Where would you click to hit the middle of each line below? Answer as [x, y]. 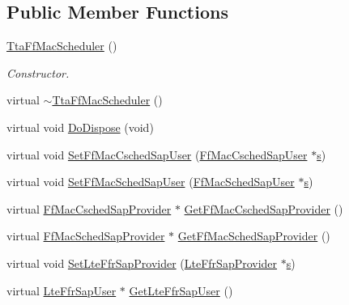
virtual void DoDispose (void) [80, 127]
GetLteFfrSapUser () [181, 290]
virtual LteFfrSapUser [62, 290]
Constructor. [38, 72]
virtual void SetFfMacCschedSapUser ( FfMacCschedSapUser [157, 154]
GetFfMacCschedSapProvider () [264, 208]
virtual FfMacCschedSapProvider [89, 208]
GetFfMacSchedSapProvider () [254, 236]
